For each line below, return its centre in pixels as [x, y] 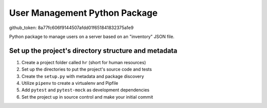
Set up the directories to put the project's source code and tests [87, 70]
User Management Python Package [83, 13]
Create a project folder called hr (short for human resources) [84, 62]
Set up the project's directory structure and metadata [93, 51]
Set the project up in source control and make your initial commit [87, 97]
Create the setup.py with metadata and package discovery [83, 76]
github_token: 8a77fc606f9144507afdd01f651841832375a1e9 [71, 28]
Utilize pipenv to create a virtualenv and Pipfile [70, 83]
